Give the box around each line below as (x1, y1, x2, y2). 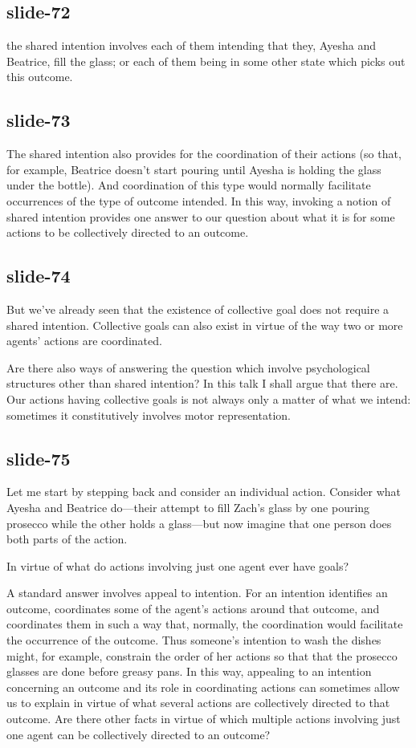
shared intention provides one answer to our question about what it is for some (6, 208, 395, 225)
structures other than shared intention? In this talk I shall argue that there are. (6, 375, 398, 392)
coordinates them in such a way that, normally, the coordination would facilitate (6, 616, 403, 632)
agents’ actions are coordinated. (6, 332, 162, 349)
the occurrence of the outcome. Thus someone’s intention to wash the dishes (6, 632, 381, 648)
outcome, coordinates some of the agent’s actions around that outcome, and (6, 600, 380, 616)
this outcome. (6, 68, 73, 85)
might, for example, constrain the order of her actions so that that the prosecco (6, 647, 398, 664)
